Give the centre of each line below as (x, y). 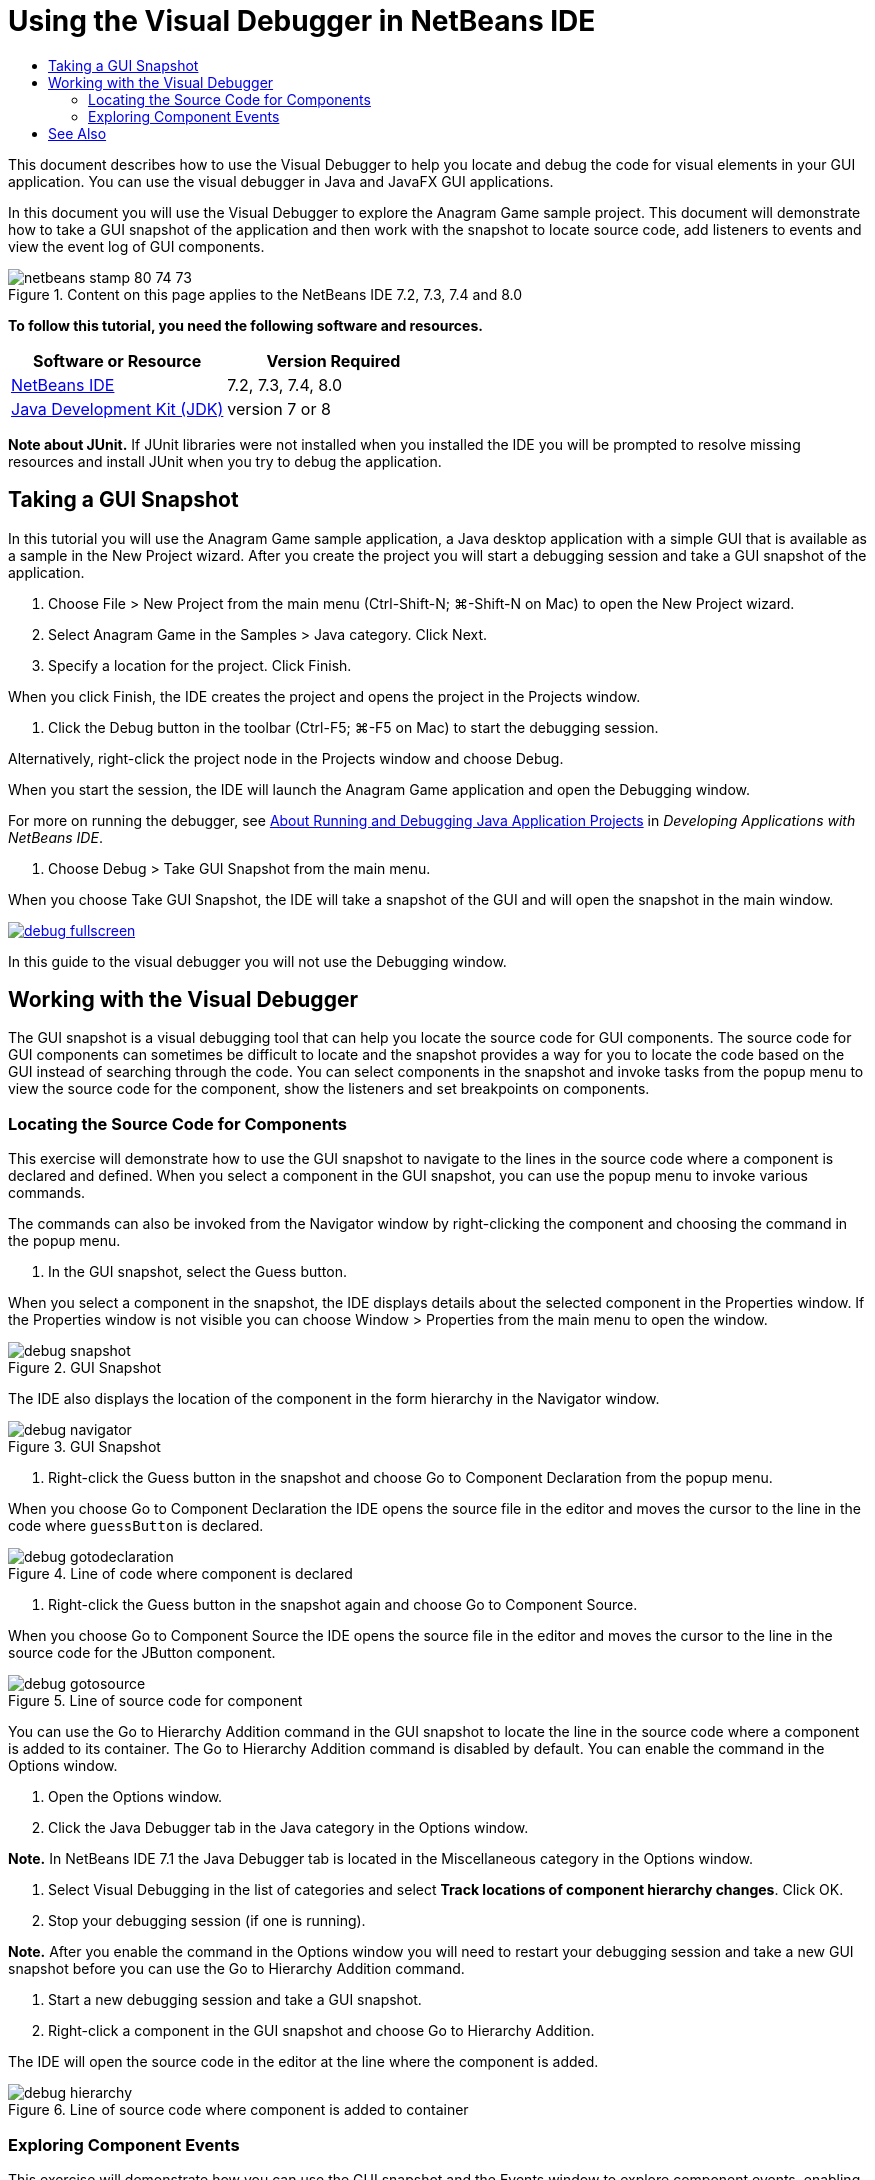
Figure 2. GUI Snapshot (85, 1368)
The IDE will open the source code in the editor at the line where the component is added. (303, 2062)
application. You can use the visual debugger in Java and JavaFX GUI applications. (281, 181)
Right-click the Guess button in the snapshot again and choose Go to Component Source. (343, 1605)
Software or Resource (117, 360)
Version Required (333, 360)
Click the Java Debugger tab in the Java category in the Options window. (288, 1828)
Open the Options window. (135, 1797)
